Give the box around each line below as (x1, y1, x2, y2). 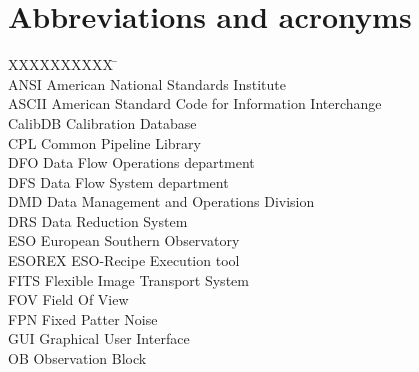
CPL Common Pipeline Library (8, 132, 201, 153)
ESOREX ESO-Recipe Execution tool (8, 250, 240, 271)
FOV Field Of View (8, 289, 129, 310)
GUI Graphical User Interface (8, 328, 190, 349)
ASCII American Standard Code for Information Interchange (8, 93, 382, 114)
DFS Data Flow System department (8, 171, 229, 192)
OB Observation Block (8, 348, 147, 369)
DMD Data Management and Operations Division (8, 191, 315, 212)
